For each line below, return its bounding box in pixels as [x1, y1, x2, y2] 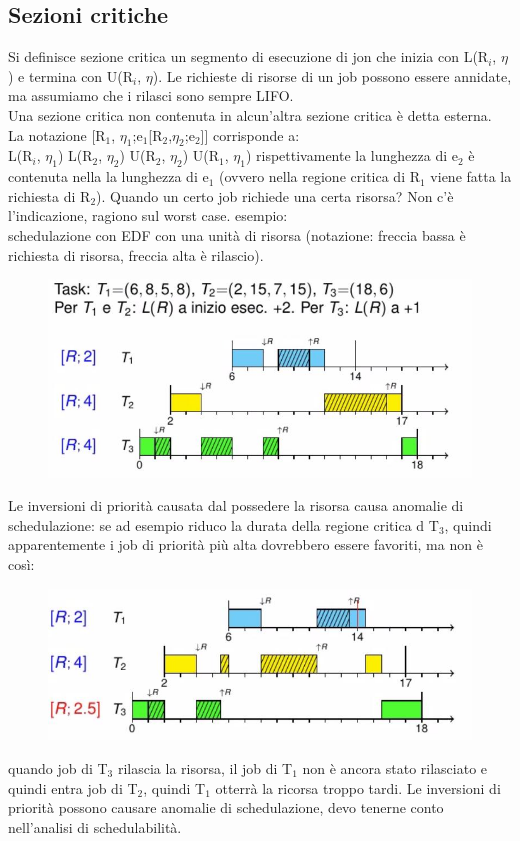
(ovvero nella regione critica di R [219, 166, 420, 187]
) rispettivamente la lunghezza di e [245, 145, 458, 166]
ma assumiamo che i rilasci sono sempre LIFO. [8, 85, 294, 106]
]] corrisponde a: [200, 124, 300, 145]
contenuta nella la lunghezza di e [8, 166, 209, 187]
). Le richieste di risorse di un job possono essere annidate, [152, 65, 512, 86]
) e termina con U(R [8, 65, 134, 86]
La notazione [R [8, 124, 106, 145]
